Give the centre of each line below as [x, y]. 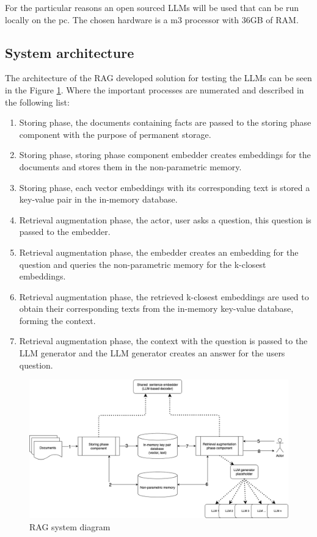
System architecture [70, 52]
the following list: [37, 102]
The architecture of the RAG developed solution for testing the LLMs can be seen [158, 78]
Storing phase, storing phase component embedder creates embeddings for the [165, 155]
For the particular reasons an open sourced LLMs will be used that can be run [152, 7]
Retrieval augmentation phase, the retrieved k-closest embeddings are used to [164, 296]
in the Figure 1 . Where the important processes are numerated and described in [155, 89]
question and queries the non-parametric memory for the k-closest [143, 264]
